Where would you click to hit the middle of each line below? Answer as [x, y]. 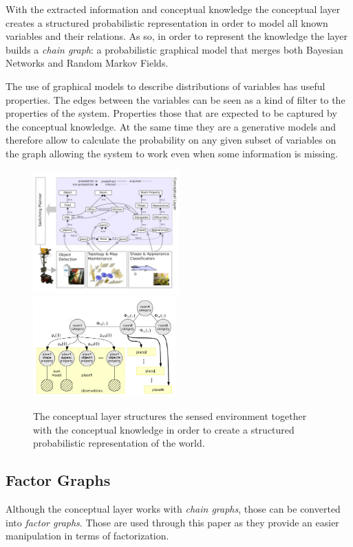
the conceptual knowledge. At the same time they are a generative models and [171, 126]
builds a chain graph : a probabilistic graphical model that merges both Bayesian [174, 49]
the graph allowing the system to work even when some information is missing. [172, 153]
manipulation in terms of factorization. [87, 536]
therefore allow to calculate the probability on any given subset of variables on [171, 140]
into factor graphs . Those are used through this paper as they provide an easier [172, 522]
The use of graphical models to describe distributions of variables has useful [165, 86]
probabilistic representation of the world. [119, 443]
